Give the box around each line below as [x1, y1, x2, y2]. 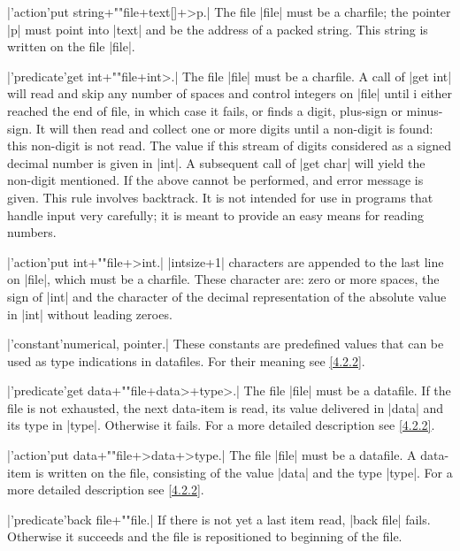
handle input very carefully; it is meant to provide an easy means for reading [7, 205, 425, 224]
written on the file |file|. [7, 37, 135, 56]
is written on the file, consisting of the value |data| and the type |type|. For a [34, 463, 453, 481]
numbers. [7, 223, 57, 241]
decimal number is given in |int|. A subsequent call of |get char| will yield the [7, 153, 425, 172]
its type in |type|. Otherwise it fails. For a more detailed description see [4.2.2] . [7, 416, 435, 434]
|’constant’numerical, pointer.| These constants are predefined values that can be [7, 334, 444, 353]
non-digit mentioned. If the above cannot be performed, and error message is [7, 171, 424, 189]
